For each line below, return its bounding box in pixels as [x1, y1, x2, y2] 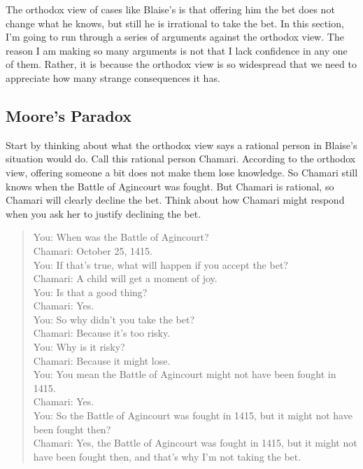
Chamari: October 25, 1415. [33, 243, 152, 258]
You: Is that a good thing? [33, 284, 148, 299]
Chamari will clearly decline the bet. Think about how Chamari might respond [6, 192, 345, 207]
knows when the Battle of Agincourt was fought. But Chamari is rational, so [6, 178, 334, 193]
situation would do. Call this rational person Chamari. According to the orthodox [6, 151, 356, 166]
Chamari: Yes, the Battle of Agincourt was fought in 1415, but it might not [33, 435, 357, 450]
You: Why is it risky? [33, 339, 125, 354]
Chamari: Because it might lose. [33, 353, 171, 367]
